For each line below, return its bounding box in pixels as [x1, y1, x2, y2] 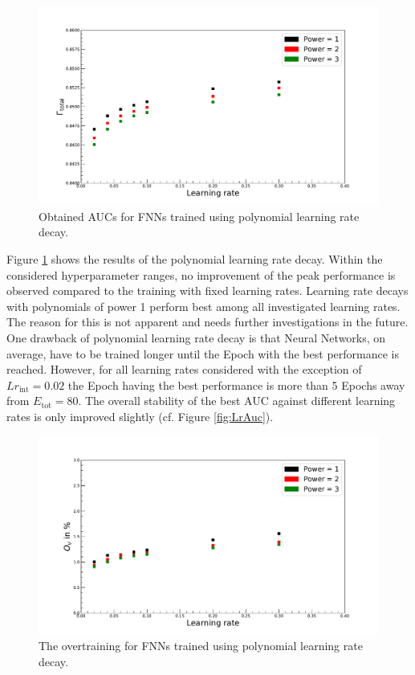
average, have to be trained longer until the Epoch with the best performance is [6, 345, 399, 362]
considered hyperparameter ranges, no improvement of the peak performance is [6, 266, 396, 283]
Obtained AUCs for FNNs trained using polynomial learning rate [39, 207, 360, 224]
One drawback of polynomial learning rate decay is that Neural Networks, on [6, 329, 386, 346]
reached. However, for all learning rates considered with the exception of [6, 361, 362, 378]
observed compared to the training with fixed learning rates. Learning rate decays [6, 282, 409, 299]
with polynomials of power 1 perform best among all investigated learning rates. [6, 297, 401, 314]
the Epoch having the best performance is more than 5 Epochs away [67, 376, 405, 393]
